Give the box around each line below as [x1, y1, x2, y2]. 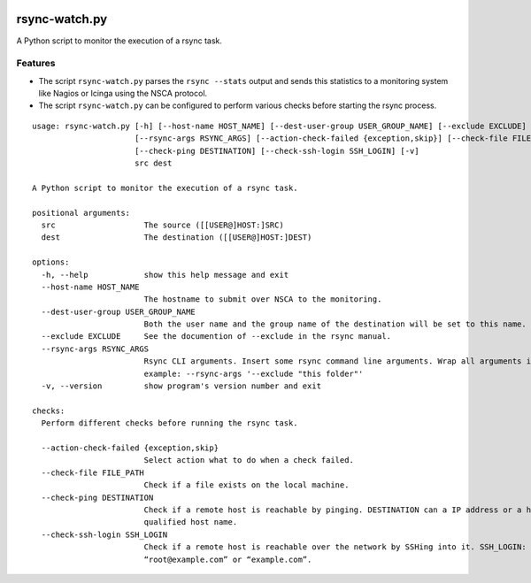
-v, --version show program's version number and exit [41, 381, 322, 391]
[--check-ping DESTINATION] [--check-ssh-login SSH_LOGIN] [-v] [134, 146, 419, 156]
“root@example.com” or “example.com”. [143, 554, 312, 564]
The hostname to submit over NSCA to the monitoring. [143, 295, 382, 304]
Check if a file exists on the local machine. [143, 480, 350, 490]
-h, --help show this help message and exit [41, 270, 289, 280]
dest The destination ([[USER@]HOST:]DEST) [41, 233, 312, 242]
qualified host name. [143, 518, 238, 527]
